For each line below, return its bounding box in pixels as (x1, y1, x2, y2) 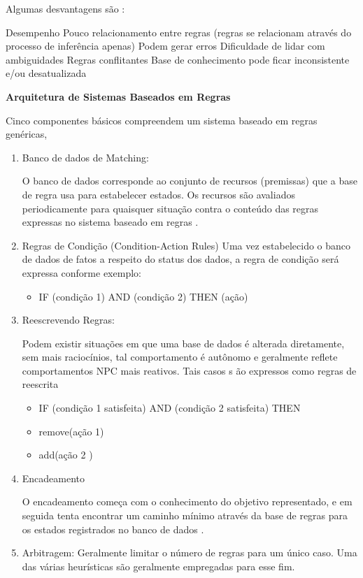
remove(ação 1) (38, 424, 104, 438)
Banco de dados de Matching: (22, 150, 149, 164)
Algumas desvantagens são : (6, 1, 125, 15)
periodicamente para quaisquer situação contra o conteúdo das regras (22, 201, 319, 215)
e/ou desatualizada (6, 66, 87, 80)
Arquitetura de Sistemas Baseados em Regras (6, 89, 231, 103)
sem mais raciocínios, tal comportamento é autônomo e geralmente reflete (22, 349, 338, 364)
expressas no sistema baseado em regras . (22, 215, 199, 229)
